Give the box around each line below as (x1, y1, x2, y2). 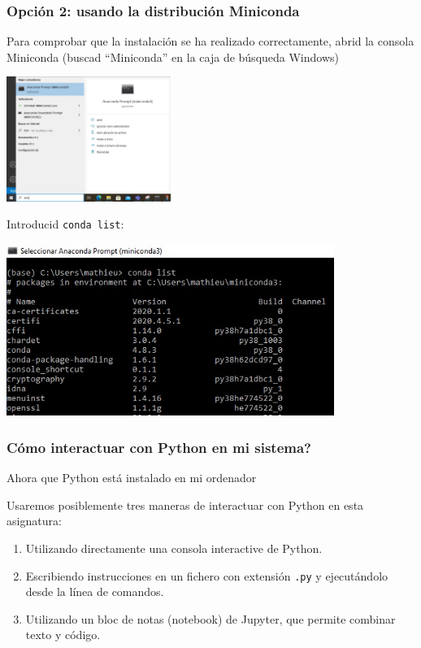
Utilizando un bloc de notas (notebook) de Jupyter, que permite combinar (25, 610, 396, 627)
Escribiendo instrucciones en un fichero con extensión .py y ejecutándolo (25, 567, 388, 584)
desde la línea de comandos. (25, 583, 164, 600)
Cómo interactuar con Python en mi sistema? (7, 437, 311, 457)
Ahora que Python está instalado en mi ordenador (7, 469, 257, 486)
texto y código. (25, 626, 101, 643)
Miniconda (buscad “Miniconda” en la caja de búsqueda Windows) (7, 48, 339, 65)
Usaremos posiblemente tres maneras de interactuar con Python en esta (7, 496, 364, 513)
